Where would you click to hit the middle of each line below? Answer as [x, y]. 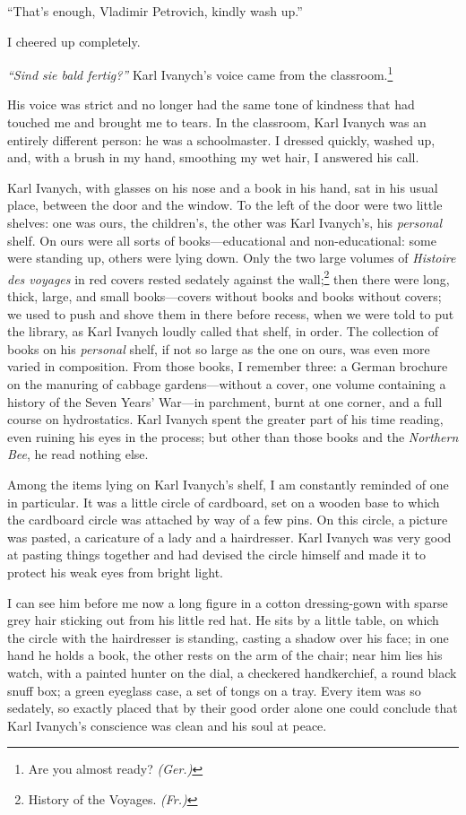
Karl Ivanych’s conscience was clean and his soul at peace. [167, 725]
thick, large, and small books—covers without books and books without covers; [224, 296]
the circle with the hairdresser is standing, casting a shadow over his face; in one [228, 637]
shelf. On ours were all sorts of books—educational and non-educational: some [222, 240]
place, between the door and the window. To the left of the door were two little [225, 205]
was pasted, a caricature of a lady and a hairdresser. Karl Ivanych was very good [229, 537]
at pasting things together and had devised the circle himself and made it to [217, 555]
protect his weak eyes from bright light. [115, 572]
